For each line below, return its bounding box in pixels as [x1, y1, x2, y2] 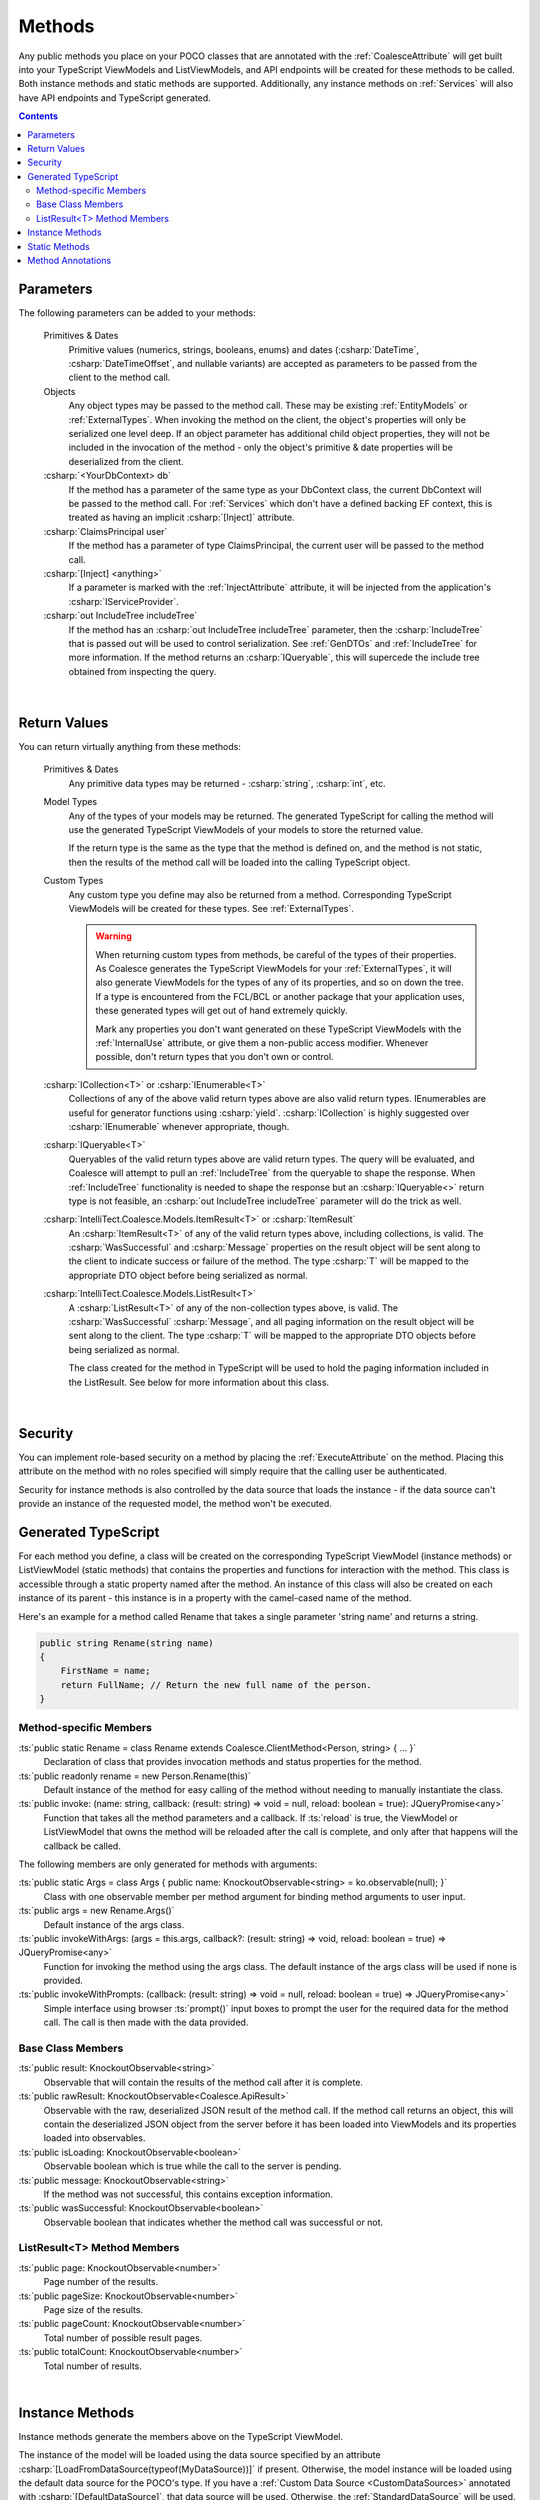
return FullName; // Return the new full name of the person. [60, 1679, 372, 1690]
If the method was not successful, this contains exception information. [43, 2188, 334, 2200]
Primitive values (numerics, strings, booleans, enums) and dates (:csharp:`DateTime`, [68, 343, 420, 355]
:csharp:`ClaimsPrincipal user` [43, 525, 168, 537]
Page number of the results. [43, 2276, 159, 2288]
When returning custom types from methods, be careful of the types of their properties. [95, 948, 457, 960]
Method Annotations [27, 255, 112, 267]
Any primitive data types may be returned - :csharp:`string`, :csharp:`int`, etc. [68, 777, 386, 789]
